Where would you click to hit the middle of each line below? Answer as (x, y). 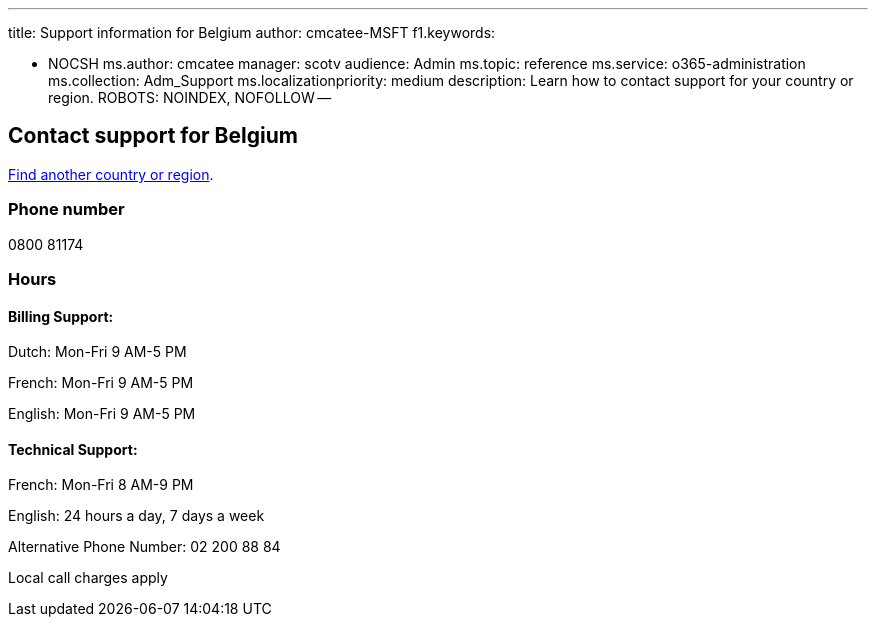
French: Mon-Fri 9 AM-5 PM (101, 383)
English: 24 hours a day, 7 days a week (136, 516)
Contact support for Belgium (153, 136)
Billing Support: (61, 316)
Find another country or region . (111, 174)
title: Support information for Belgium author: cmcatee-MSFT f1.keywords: (252, 32)
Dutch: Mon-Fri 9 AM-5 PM (97, 352)
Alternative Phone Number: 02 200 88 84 (144, 547)
